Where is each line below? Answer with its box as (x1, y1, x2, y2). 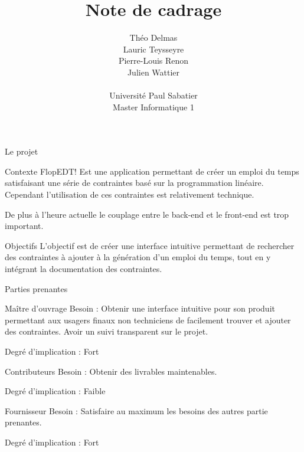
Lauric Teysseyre (123, 42, 184, 55)
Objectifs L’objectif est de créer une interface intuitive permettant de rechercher (5, 239, 295, 251)
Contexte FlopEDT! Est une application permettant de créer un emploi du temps (5, 165, 299, 177)
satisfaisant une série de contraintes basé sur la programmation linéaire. (5, 176, 264, 189)
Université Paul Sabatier (109, 89, 198, 101)
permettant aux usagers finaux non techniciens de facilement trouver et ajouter (5, 313, 291, 326)
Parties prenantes (5, 282, 68, 294)
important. (5, 220, 44, 232)
